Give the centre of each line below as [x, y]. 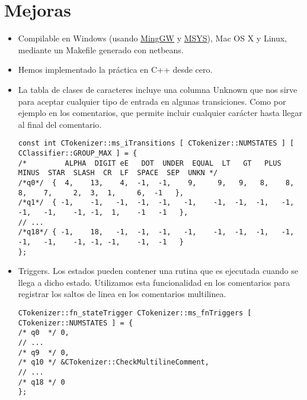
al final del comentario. [60, 124]
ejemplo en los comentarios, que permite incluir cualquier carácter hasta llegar [160, 113]
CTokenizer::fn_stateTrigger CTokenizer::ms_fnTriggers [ [135, 313]
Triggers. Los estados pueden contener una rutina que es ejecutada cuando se [158, 271]
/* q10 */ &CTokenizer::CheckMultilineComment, [113, 362]
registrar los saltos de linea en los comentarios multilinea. [122, 294]
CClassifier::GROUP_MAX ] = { [78, 153]
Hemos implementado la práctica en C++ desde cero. [115, 70]
